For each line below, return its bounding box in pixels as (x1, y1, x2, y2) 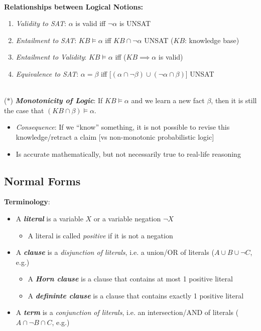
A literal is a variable (16, 213, 83, 223)
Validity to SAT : (16, 18, 67, 29)
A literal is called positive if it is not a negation (28, 230, 173, 240)
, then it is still (211, 95, 257, 106)
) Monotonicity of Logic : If (10, 95, 103, 106)
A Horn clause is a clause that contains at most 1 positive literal (28, 273, 233, 284)
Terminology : (4, 196, 50, 207)
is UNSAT (119, 18, 151, 29)
